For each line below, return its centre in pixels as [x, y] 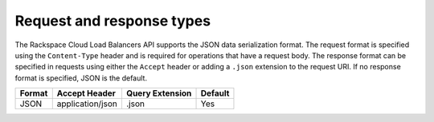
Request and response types [113, 21]
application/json [87, 104]
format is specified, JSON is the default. [81, 78]
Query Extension [159, 93]
